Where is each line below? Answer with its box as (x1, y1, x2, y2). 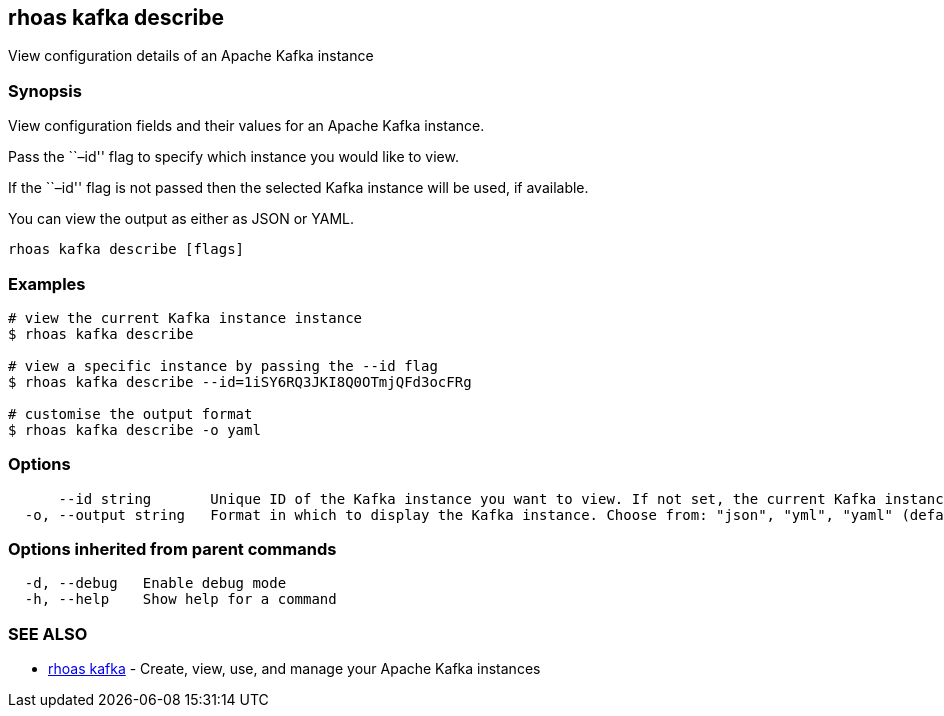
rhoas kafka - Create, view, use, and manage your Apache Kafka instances (48, 660, 541, 678)
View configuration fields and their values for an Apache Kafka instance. (8, 117, 485, 135)
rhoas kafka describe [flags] (8, 241, 245, 258)
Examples (8, 273, 86, 294)
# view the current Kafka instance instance (8, 309, 363, 326)
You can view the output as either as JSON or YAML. (8, 210, 355, 228)
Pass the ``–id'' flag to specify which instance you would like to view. (8, 148, 459, 166)
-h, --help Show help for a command (24, 591, 337, 608)
